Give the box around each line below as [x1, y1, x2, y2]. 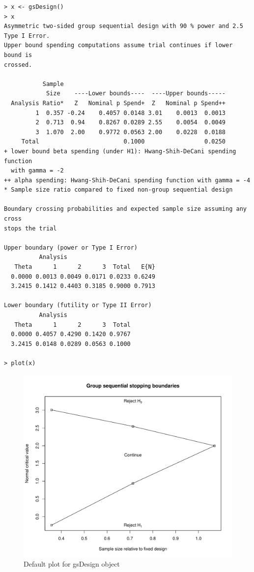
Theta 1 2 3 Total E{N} [14, 263, 155, 271]
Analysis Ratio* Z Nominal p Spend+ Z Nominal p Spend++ [11, 99, 226, 107]
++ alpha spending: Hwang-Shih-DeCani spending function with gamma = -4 [4, 176, 251, 184]
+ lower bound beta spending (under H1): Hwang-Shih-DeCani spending [4, 147, 236, 155]
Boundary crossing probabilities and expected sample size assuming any [4, 205, 247, 213]
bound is [4, 51, 32, 58]
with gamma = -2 [11, 167, 64, 174]
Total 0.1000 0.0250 [21, 138, 226, 145]
